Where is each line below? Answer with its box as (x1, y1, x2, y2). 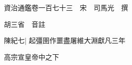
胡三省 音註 (4, 19, 45, 29)
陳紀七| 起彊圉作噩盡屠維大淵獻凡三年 (4, 35, 126, 45)
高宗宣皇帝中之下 (4, 51, 59, 62)
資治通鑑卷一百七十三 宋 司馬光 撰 (4, 2, 128, 12)
